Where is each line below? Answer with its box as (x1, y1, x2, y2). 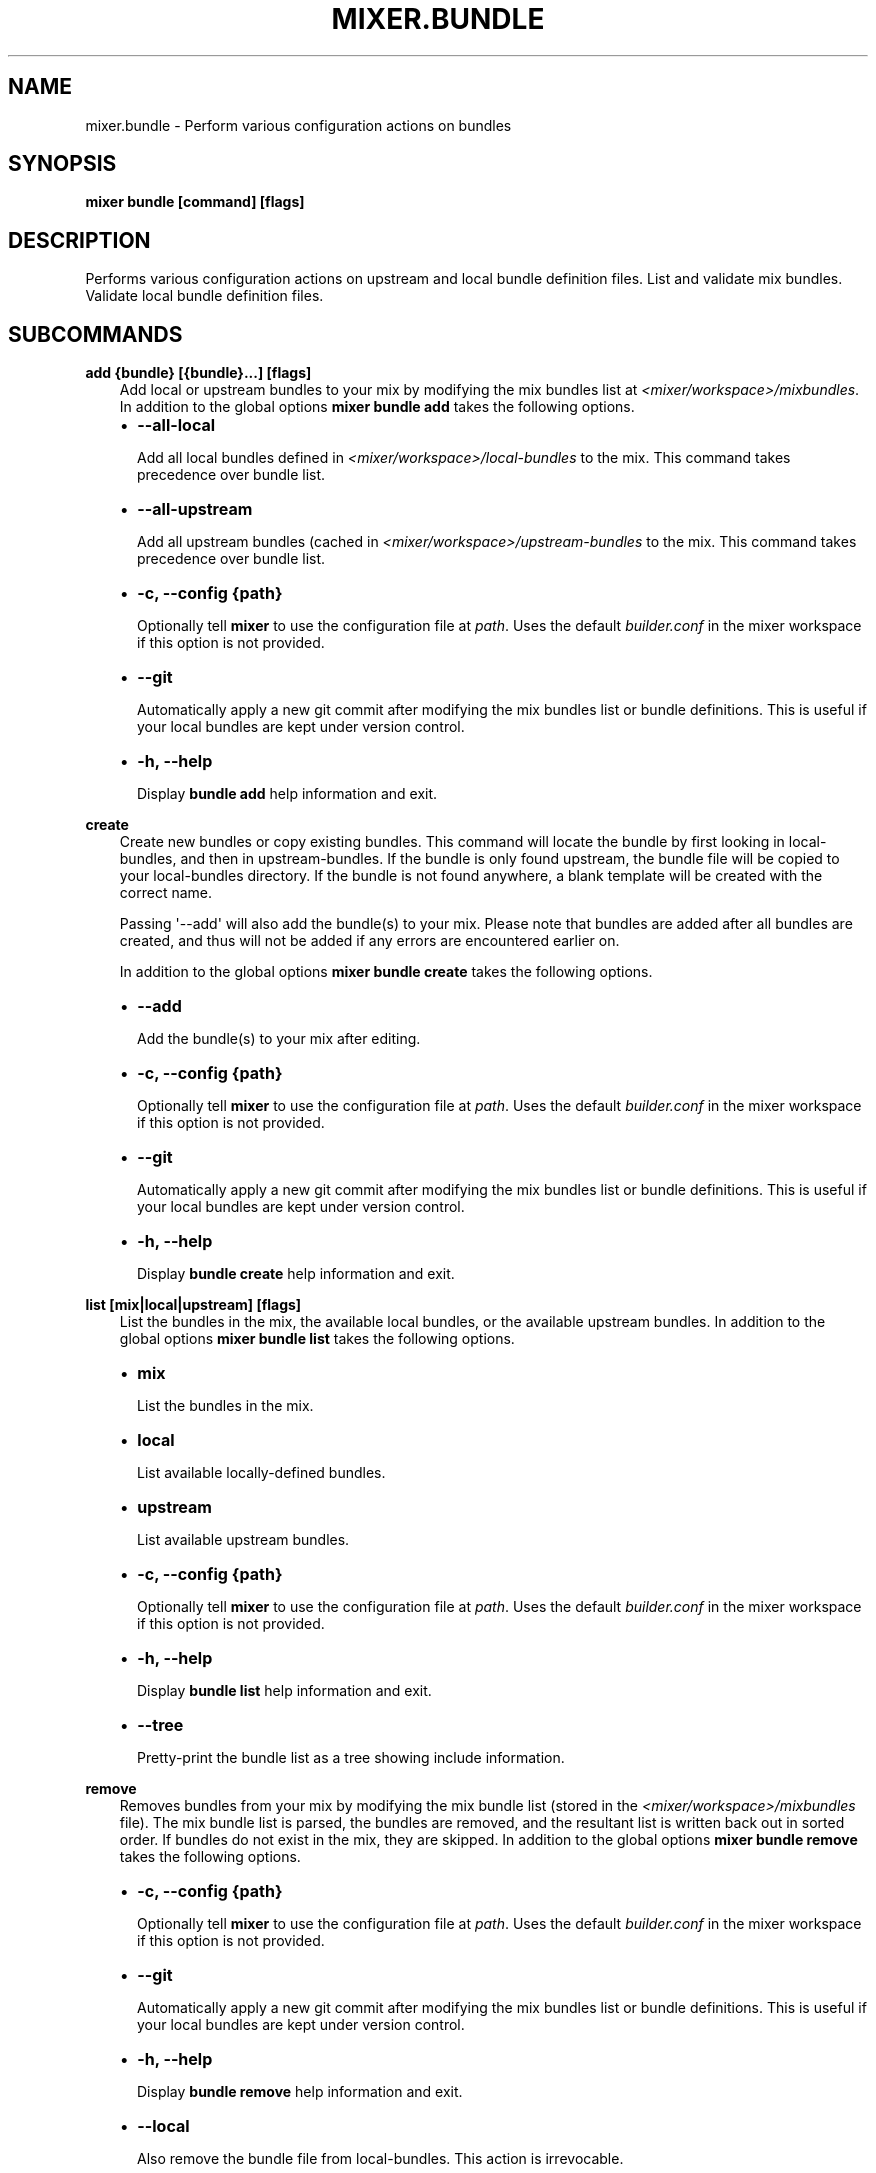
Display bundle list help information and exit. (137, 1682, 432, 1700)
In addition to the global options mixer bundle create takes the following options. (119, 963, 653, 981)
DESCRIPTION (8, 227, 151, 253)
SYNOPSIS (8, 151, 117, 177)
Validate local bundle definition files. (85, 287, 324, 305)
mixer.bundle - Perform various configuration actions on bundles (85, 116, 512, 134)
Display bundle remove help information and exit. (137, 2083, 463, 2101)
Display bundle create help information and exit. (137, 1265, 455, 1283)
